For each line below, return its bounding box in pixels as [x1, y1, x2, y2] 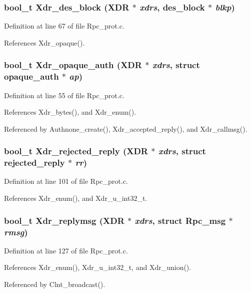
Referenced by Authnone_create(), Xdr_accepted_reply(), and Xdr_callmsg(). [4, 123, 247, 134]
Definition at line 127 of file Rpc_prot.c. [4, 245, 128, 255]
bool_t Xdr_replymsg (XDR [4, 214, 124, 226]
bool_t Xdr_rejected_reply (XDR [4, 145, 148, 157]
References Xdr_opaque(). [4, 37, 85, 48]
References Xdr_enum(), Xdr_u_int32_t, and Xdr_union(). [4, 262, 191, 272]
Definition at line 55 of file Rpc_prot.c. [4, 90, 124, 100]
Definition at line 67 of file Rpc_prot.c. [4, 21, 124, 31]
